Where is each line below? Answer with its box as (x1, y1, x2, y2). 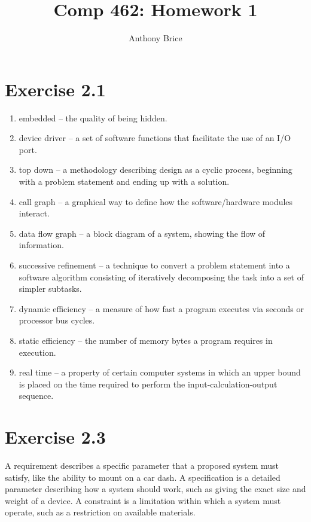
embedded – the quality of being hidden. (19, 111, 167, 124)
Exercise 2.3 (5, 425, 106, 449)
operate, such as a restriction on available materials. (5, 506, 196, 518)
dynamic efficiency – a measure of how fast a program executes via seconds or (19, 302, 304, 315)
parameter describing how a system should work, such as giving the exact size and (5, 483, 306, 495)
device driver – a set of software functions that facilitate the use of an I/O (19, 132, 291, 144)
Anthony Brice (129, 32, 182, 44)
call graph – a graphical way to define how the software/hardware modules (19, 195, 293, 207)
